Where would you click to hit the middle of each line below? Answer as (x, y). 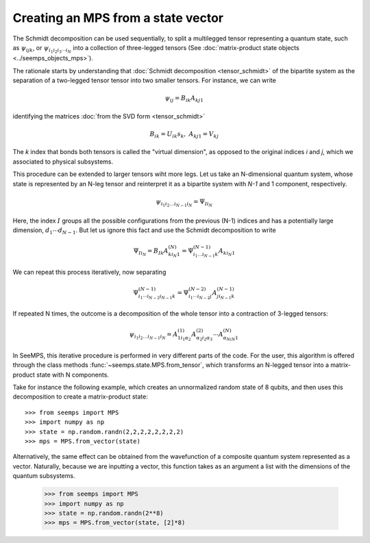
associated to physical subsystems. (63, 162)
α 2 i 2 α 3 (204, 339)
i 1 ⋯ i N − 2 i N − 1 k (157, 297)
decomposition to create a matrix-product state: (81, 396)
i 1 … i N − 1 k (206, 255)
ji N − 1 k (226, 297)
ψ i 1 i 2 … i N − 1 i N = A (153, 336)
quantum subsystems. (44, 476)
